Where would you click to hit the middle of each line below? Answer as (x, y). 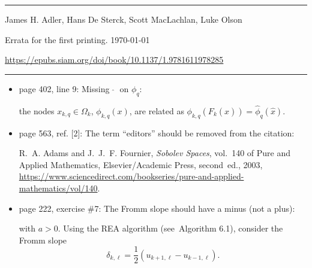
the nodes (37, 110)
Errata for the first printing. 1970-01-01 (77, 39)
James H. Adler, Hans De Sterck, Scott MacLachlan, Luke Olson (124, 19)
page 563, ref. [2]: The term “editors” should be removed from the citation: (157, 133)
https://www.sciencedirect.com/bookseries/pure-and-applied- (131, 176)
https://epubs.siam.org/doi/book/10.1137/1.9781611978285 (114, 60)
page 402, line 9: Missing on (74, 88)
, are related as (157, 110)
